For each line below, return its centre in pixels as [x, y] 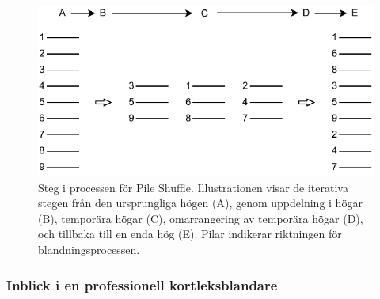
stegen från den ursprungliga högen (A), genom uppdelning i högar [200, 203]
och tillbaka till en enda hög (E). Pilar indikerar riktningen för [190, 234]
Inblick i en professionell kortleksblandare [142, 284]
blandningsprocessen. [89, 250]
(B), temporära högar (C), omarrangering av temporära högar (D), [201, 218]
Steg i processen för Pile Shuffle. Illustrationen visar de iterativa [193, 187]
